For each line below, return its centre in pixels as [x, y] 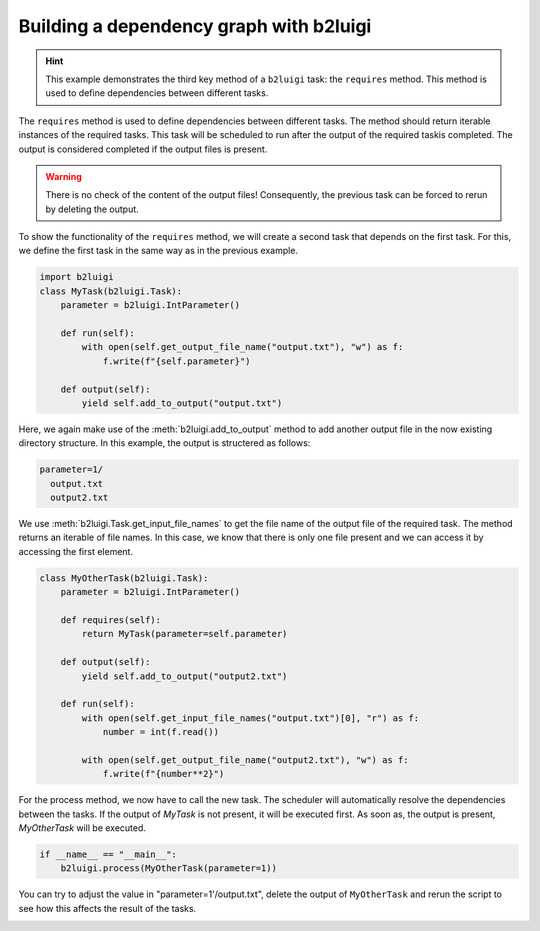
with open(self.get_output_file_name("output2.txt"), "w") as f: [245, 759]
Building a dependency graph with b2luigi [195, 26]
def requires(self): [111, 620]
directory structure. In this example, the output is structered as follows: [164, 443]
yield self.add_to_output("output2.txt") [184, 676]
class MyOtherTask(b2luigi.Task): [124, 578]
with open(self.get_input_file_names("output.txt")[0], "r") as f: [250, 718]
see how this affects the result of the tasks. [107, 908]
